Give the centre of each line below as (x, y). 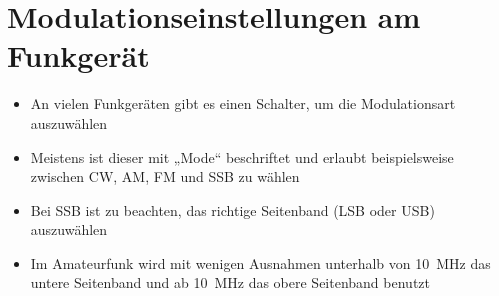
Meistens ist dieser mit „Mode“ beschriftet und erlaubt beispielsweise (242, 156)
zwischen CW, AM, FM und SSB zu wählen (165, 176)
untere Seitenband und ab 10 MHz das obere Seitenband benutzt (230, 282)
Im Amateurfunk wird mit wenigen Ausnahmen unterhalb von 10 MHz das (260, 262)
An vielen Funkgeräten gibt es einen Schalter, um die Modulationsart (243, 103)
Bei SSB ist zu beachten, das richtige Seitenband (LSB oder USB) (232, 209)
